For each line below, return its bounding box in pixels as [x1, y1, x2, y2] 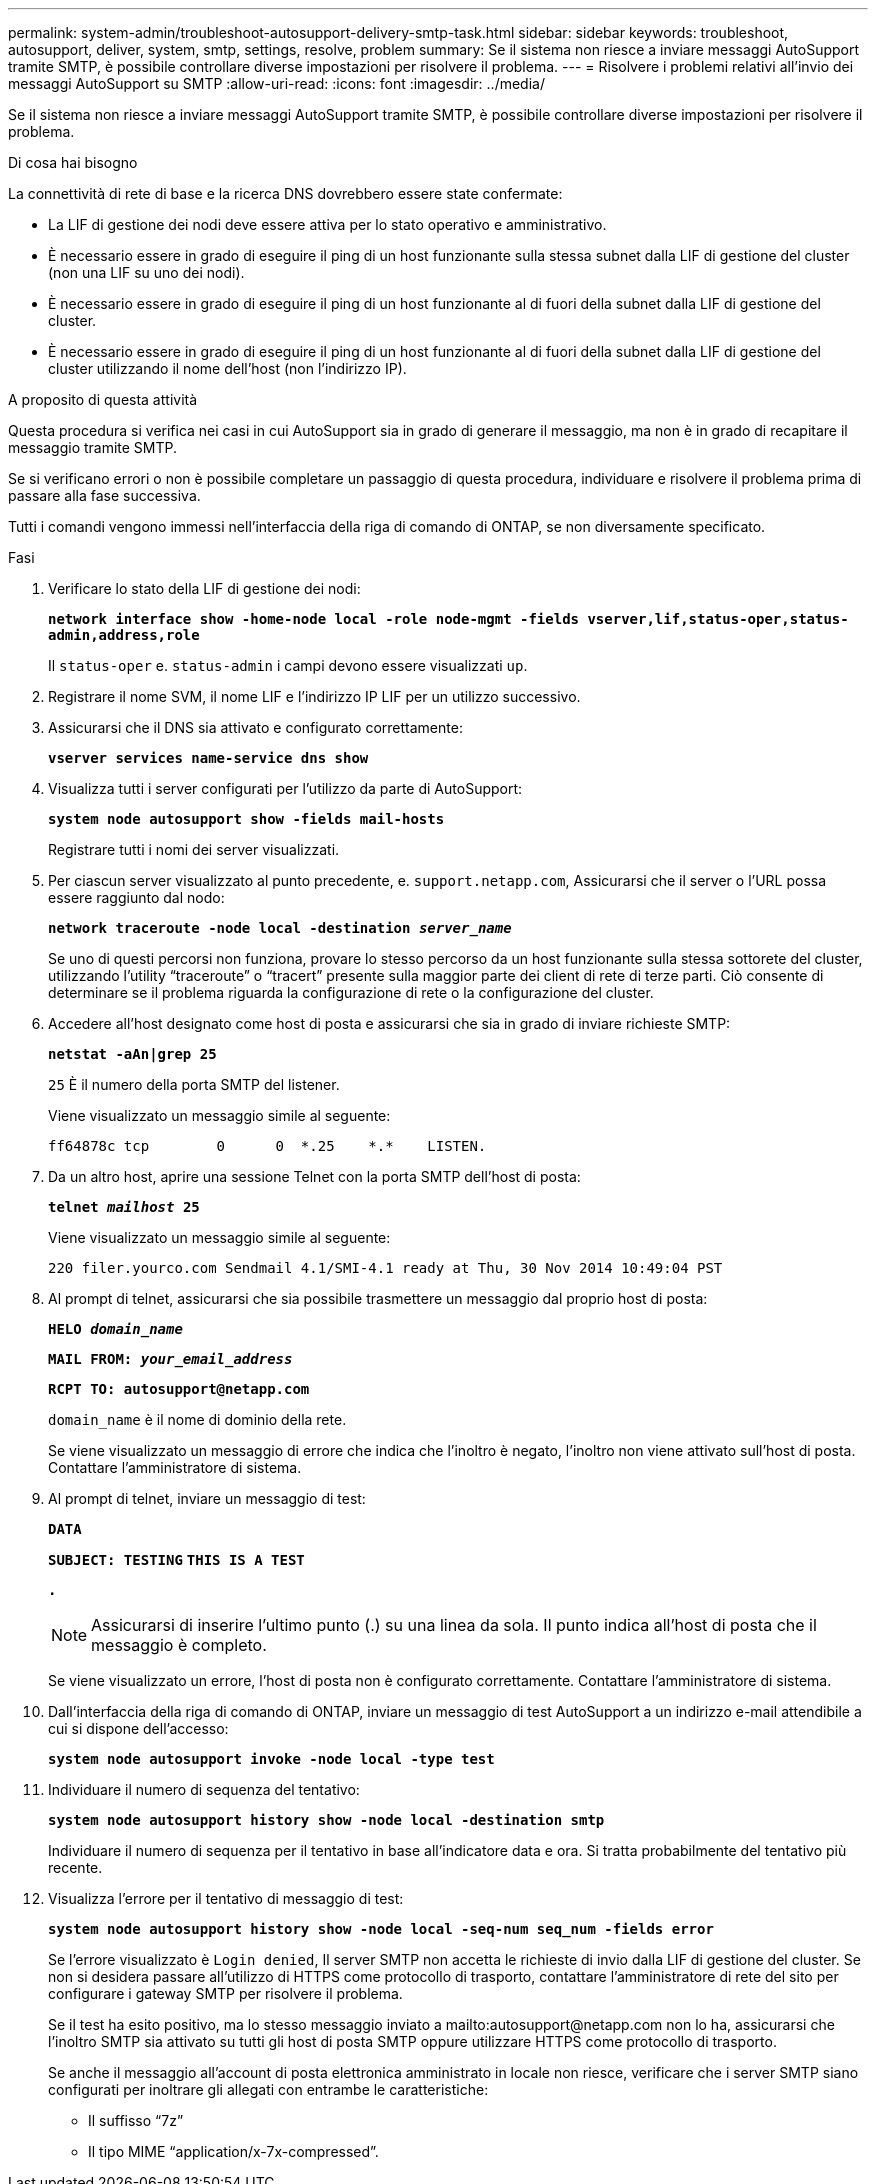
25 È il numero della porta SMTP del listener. [48, 1076, 340, 1093]
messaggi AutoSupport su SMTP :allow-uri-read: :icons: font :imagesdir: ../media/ [8, 75, 545, 92]
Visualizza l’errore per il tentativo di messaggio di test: [48, 1890, 404, 1907]
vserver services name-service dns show [48, 750, 369, 766]
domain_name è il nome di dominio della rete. [48, 1411, 347, 1428]
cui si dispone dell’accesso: [48, 1720, 229, 1737]
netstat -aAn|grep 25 [48, 1046, 217, 1062]
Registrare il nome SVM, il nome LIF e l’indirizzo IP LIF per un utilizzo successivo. [48, 688, 581, 705]
